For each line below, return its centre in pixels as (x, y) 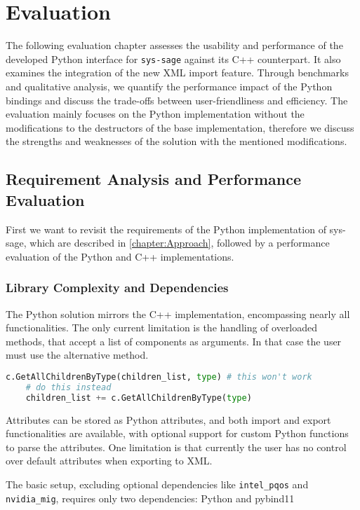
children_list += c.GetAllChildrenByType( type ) (139, 398)
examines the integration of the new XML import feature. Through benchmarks (178, 73)
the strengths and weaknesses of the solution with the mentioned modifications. (176, 141)
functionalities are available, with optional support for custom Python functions (177, 433)
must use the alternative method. (77, 355)
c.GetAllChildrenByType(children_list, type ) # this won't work (159, 377)
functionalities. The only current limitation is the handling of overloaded (162, 328)
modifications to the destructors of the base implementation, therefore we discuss (180, 127)
